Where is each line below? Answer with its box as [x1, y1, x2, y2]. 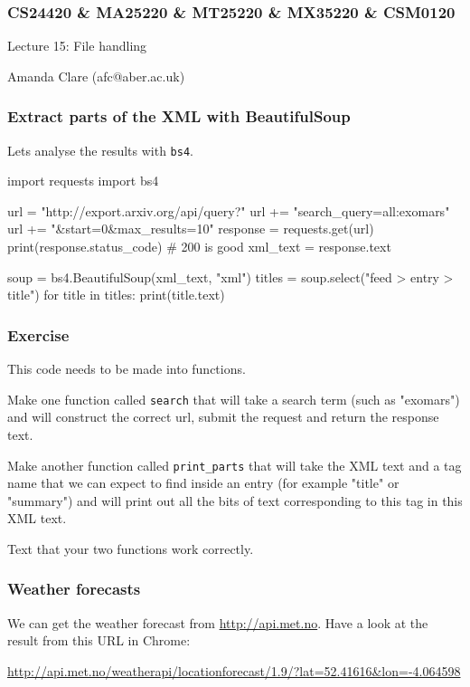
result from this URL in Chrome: [7, 631, 191, 650]
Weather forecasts [7, 577, 141, 600]
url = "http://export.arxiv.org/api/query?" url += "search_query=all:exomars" [7, 201, 450, 220]
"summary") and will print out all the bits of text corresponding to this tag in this [7, 491, 463, 510]
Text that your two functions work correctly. [7, 539, 254, 558]
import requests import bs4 [7, 171, 159, 190]
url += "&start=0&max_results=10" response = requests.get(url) [7, 219, 374, 238]
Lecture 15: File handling [7, 36, 147, 55]
